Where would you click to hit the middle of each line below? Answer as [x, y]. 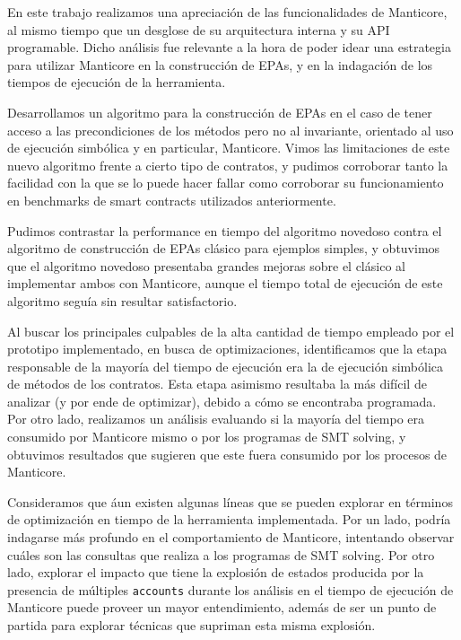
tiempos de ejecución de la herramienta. [117, 82]
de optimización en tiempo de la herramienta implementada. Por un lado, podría [229, 519]
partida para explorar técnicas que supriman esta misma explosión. [191, 625]
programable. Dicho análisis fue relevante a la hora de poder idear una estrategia [229, 47]
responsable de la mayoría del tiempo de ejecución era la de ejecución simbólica [226, 366]
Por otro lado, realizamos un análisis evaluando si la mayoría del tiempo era [216, 419]
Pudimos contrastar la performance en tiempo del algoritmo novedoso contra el [225, 230]
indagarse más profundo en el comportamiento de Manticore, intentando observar [231, 537]
